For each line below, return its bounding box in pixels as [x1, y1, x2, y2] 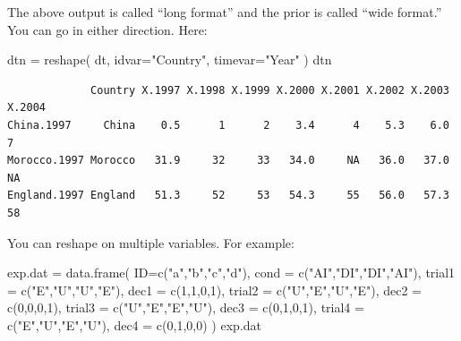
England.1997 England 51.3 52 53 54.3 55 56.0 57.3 [7, 189, 449, 202]
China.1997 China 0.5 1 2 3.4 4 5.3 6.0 [7, 118, 449, 132]
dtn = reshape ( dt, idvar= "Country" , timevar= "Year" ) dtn [7, 50, 332, 69]
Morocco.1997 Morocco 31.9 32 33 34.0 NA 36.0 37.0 [7, 154, 449, 167]
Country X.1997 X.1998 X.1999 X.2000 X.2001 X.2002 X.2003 [90, 83, 449, 97]
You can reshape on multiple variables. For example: [7, 233, 295, 251]
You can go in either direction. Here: [7, 20, 208, 38]
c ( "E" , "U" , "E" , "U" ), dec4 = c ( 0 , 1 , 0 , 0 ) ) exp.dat [7, 315, 261, 334]
